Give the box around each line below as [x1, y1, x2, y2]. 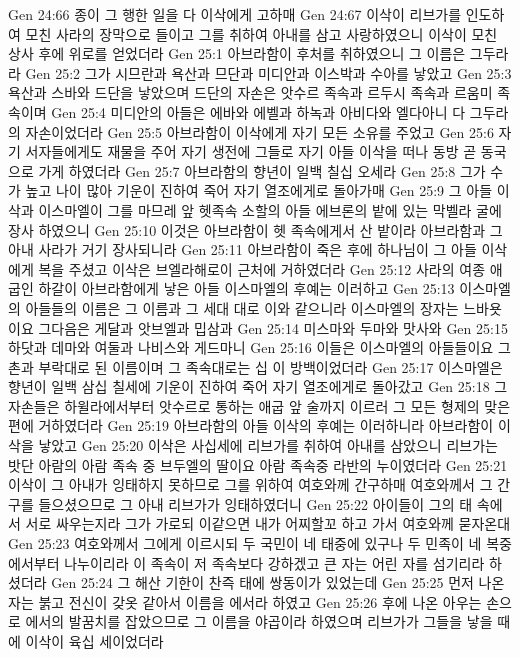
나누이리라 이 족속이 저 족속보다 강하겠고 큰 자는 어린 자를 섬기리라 [64, 552, 485, 573]
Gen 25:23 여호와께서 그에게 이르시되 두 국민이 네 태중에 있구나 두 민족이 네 [8, 533, 482, 554]
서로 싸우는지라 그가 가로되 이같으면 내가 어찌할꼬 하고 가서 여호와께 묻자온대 [25, 513, 511, 534]
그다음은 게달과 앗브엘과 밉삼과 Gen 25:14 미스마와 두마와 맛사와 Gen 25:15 [38, 317, 508, 338]
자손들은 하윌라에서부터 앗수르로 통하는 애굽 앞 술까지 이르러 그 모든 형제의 [8, 395, 480, 416]
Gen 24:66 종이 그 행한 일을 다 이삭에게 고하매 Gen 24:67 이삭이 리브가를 [8, 4, 462, 24]
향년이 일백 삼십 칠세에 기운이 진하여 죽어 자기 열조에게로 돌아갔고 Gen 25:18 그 [8, 376, 508, 397]
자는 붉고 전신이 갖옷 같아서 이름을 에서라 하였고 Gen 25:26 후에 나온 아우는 [8, 591, 482, 612]
